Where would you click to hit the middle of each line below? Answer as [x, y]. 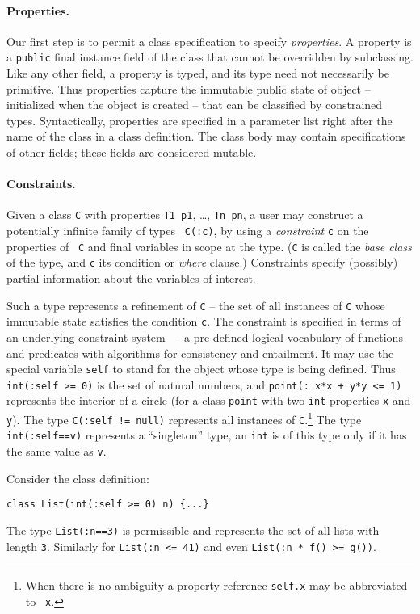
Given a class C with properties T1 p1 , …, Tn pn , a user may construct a [185, 214]
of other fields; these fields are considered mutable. [132, 152]
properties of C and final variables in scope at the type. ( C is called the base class [209, 246]
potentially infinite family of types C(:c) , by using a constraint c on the [188, 231]
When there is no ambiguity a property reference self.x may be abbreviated [216, 585]
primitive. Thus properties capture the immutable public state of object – [189, 88]
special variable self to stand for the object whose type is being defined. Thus [201, 369]
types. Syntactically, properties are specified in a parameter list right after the [199, 120]
